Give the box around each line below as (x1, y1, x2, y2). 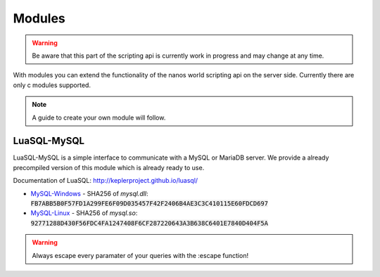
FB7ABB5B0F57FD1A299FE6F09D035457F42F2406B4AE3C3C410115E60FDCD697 (30, 199, 269, 207)
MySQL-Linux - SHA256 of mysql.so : (30, 209, 138, 217)
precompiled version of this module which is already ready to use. (13, 163, 205, 172)
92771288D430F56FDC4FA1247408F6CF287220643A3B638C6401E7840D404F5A (30, 219, 269, 227)
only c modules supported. (13, 81, 91, 89)
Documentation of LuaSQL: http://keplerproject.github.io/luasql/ (13, 176, 198, 185)
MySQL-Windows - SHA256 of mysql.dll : (30, 189, 148, 198)
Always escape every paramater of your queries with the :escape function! (32, 251, 249, 259)
